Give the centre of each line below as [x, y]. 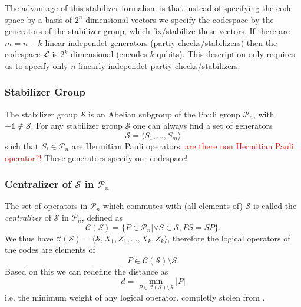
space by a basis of [39, 19]
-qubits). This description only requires [224, 54]
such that [22, 146]
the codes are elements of [50, 249]
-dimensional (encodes [107, 54]
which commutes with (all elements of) [173, 206]
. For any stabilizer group [77, 125]
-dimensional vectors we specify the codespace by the [178, 19]
